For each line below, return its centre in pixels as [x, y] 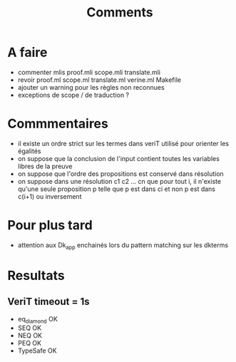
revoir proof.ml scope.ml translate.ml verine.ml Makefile [99, 80]
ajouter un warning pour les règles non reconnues [91, 87]
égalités [29, 151]
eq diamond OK [38, 320]
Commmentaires [58, 124]
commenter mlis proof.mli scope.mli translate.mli [89, 72]
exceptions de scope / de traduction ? [73, 95]
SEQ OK [29, 328]
